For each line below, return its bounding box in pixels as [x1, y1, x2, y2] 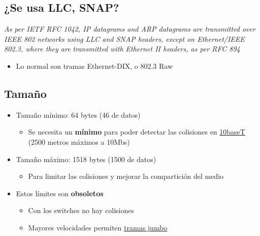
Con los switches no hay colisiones [28, 205, 134, 216]
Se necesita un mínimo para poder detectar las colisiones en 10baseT [28, 126, 245, 137]
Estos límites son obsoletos [16, 188, 104, 198]
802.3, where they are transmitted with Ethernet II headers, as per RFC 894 [4, 43, 240, 54]
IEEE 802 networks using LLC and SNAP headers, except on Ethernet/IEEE [4, 33, 245, 44]
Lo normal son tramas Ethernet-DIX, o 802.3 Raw [16, 60, 173, 71]
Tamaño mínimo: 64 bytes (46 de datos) [16, 109, 141, 120]
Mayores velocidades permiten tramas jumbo [28, 222, 168, 232]
